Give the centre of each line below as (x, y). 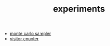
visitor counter (24, 39)
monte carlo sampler (30, 34)
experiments (79, 9)
